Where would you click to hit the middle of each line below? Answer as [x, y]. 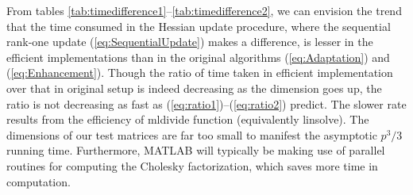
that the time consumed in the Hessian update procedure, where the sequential [199, 26]
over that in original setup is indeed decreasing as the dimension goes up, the [194, 88]
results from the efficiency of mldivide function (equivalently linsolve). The [188, 119]
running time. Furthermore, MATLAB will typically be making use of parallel [196, 150]
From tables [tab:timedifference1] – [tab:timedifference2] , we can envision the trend [204, 10]
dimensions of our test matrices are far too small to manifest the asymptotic [192, 134]
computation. [39, 181]
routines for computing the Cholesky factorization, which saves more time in [192, 165]
